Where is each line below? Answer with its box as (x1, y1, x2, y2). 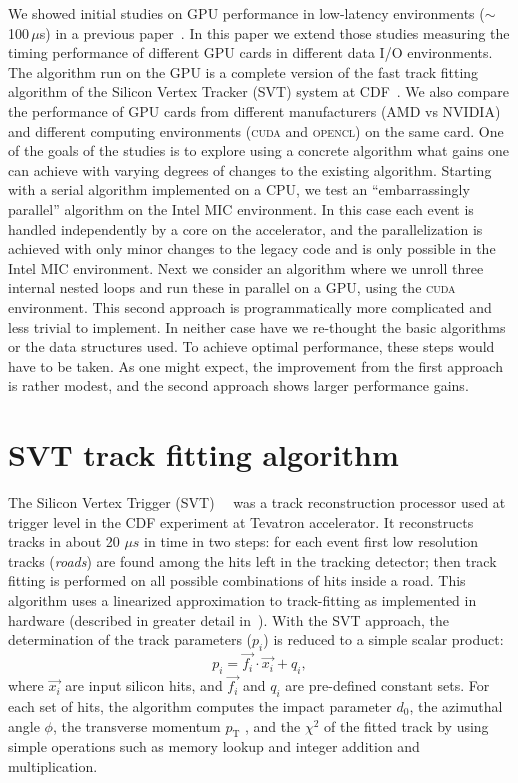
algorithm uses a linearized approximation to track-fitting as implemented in (8, 589, 477, 610)
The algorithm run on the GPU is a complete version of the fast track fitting (8, 61, 479, 82)
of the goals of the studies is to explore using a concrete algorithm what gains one (8, 140, 510, 161)
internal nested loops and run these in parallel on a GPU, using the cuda (8, 277, 456, 298)
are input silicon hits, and (65, 675, 223, 696)
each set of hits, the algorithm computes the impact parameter (8, 695, 392, 716)
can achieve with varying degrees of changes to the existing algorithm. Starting (8, 159, 492, 180)
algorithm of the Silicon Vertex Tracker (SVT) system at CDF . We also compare (8, 81, 509, 102)
